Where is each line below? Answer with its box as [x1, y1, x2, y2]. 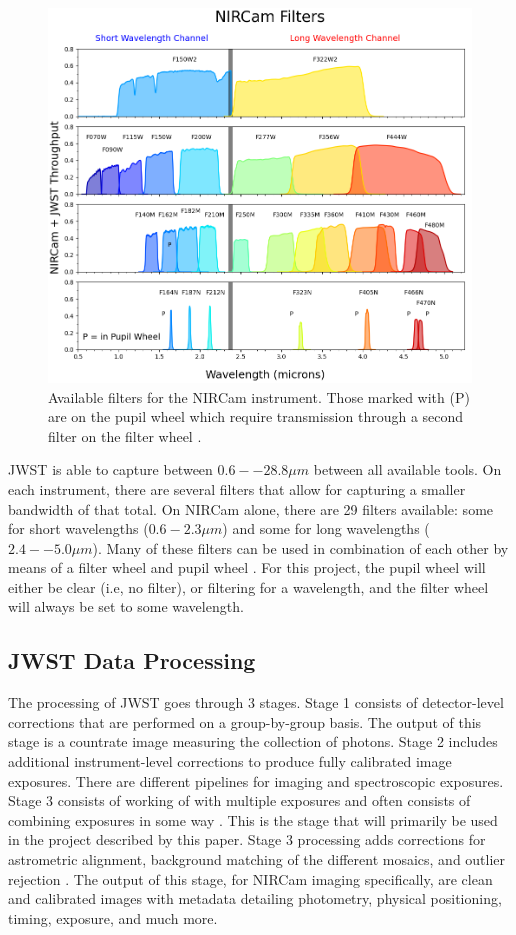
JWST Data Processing [8, 645, 256, 676]
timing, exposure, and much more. [8, 907, 218, 928]
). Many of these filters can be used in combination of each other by [92, 537, 509, 558]
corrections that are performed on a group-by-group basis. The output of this [8, 711, 482, 732]
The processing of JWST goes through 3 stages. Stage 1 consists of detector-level [8, 692, 504, 713]
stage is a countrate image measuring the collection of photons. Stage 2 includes [8, 731, 498, 752]
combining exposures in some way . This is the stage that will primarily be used [8, 809, 498, 830]
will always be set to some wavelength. [8, 596, 244, 617]
